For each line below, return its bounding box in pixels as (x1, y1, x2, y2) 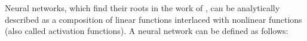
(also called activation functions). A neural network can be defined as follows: (5, 25, 288, 37)
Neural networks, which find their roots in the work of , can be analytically (5, 2, 280, 13)
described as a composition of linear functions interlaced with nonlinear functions (5, 13, 302, 25)
